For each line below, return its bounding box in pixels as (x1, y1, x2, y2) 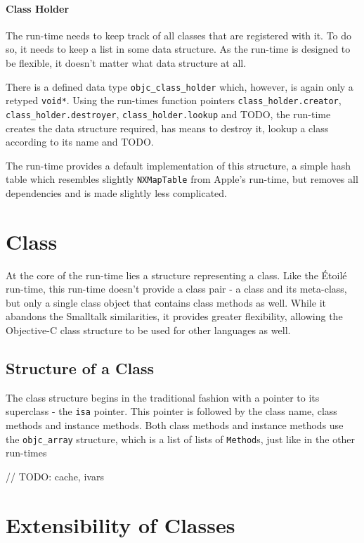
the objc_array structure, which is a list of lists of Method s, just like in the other (6, 431, 356, 446)
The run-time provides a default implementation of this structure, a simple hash (6, 158, 351, 172)
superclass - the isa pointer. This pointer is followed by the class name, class (6, 404, 337, 419)
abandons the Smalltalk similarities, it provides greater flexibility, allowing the (6, 309, 343, 324)
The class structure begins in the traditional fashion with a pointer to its (6, 390, 320, 404)
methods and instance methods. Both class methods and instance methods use (6, 418, 344, 433)
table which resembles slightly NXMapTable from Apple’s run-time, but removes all (6, 172, 358, 186)
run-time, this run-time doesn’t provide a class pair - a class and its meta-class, (6, 281, 347, 296)
